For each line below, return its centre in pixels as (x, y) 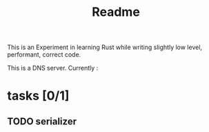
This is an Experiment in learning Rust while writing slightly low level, (104, 47)
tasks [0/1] (38, 96)
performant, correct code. (44, 55)
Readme (116, 12)
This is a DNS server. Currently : (53, 68)
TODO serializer (42, 121)
